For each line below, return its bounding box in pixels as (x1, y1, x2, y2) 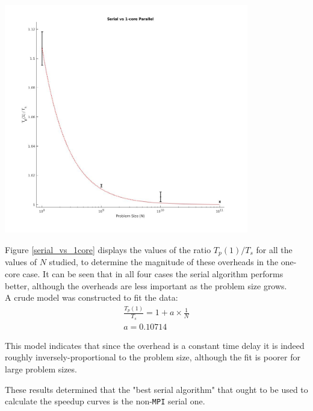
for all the (256, 243, 293, 256)
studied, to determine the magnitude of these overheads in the (49, 256, 279, 268)
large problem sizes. (5, 362, 77, 375)
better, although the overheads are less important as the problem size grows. (5, 279, 287, 292)
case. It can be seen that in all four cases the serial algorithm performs (22, 268, 284, 280)
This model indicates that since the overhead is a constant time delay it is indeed (5, 339, 305, 351)
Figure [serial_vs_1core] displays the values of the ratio (5, 243, 211, 256)
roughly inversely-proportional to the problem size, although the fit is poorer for (5, 351, 300, 363)
